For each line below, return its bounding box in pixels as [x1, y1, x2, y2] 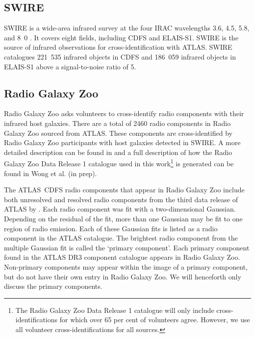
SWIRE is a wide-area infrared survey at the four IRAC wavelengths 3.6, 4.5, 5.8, [4, 23, 250, 33]
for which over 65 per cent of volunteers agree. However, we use [59, 314, 250, 325]
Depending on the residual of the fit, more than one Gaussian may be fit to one [4, 213, 243, 223]
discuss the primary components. [4, 281, 102, 291]
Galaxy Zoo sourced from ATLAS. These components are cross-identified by [4, 127, 232, 138]
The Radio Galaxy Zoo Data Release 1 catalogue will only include [15, 305, 214, 315]
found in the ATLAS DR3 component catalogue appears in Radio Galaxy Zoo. [4, 252, 240, 262]
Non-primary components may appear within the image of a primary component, [4, 261, 248, 272]
